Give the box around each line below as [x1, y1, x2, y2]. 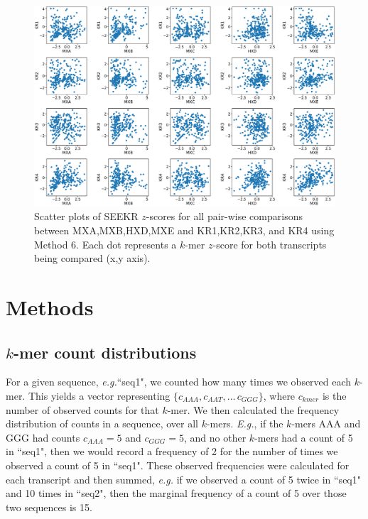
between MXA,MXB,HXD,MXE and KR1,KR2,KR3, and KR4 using [34, 222, 335, 237]
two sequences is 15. [6, 499, 92, 514]
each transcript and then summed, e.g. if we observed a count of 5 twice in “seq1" [6, 471, 361, 486]
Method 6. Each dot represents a [34, 236, 177, 251]
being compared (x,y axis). [34, 251, 151, 266]
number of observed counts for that [6, 402, 159, 417]
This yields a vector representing [28, 388, 171, 403]
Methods [6, 292, 94, 321]
